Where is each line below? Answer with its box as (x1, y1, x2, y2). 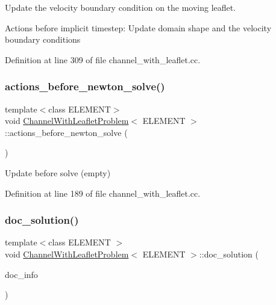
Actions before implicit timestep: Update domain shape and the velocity (5, 21, 272, 34)
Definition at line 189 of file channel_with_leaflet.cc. (5, 186, 201, 199)
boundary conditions (5, 33, 81, 46)
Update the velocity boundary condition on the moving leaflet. (5, 1, 236, 13)
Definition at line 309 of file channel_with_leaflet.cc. (5, 53, 201, 66)
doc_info (5, 268, 38, 280)
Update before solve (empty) (5, 166, 111, 179)
